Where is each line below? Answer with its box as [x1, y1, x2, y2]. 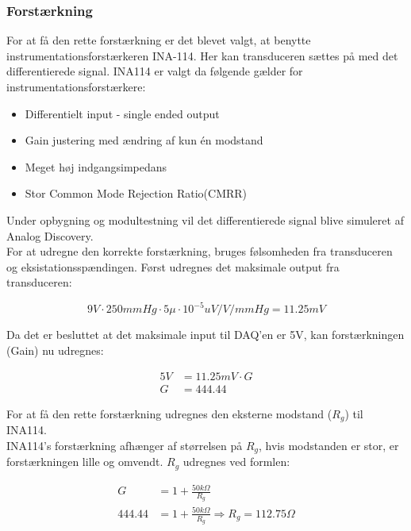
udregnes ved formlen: [182, 453, 290, 470]
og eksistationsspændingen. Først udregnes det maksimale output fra [6, 258, 340, 275]
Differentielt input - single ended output [25, 105, 220, 121]
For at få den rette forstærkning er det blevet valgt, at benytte [6, 32, 311, 48]
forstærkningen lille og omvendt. [6, 453, 163, 470]
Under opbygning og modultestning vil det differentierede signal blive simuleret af [6, 211, 404, 228]
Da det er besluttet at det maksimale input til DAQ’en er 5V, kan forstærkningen [6, 326, 405, 343]
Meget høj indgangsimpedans [25, 158, 167, 175]
